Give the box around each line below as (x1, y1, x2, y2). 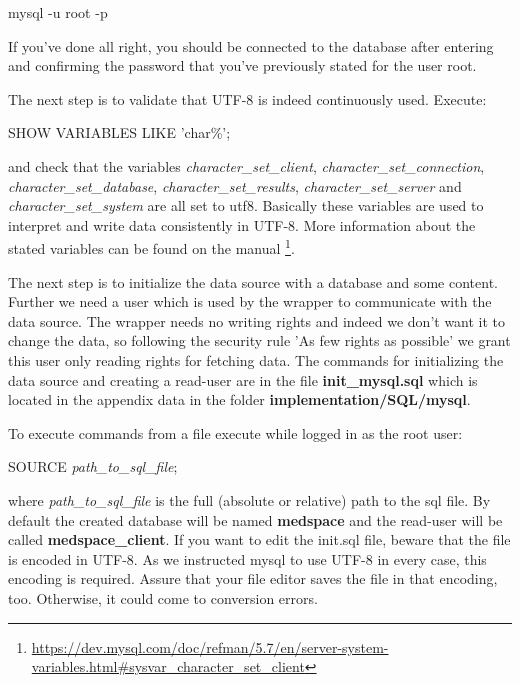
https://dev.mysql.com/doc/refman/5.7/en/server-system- (31, 636, 389, 657)
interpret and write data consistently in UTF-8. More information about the (8, 214, 476, 235)
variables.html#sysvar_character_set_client (31, 656, 305, 677)
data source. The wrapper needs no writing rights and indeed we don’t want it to (8, 310, 506, 331)
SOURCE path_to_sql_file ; (8, 456, 178, 477)
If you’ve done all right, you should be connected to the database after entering (8, 35, 494, 56)
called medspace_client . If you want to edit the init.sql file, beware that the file (8, 529, 511, 550)
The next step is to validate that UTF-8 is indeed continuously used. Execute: (8, 88, 487, 109)
